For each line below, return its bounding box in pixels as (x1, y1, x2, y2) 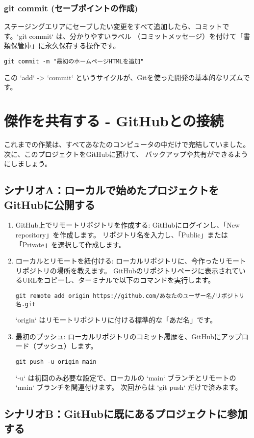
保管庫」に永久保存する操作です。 (10, 40, 120, 51)
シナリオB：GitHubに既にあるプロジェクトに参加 (4, 406, 248, 421)
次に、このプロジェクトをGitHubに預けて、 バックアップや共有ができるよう (4, 148, 248, 159)
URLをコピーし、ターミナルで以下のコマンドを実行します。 (22, 275, 215, 285)
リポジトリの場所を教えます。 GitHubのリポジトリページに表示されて (15, 265, 239, 275)
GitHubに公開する (4, 197, 95, 212)
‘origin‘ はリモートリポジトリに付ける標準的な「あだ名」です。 (15, 315, 217, 325)
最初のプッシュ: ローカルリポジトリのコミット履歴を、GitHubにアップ (15, 331, 242, 341)
